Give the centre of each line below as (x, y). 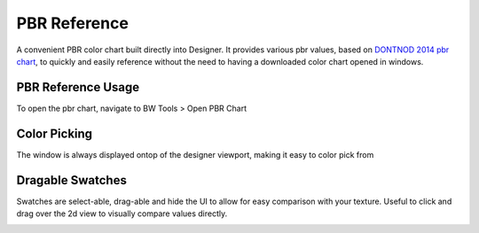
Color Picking (55, 133)
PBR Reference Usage (78, 87)
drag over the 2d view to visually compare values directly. (122, 214)
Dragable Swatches (72, 180)
